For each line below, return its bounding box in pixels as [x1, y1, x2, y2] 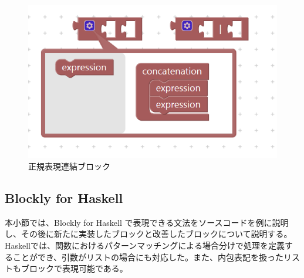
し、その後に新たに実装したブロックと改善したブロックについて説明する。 [5, 228, 292, 240]
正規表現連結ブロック [28, 160, 110, 172]
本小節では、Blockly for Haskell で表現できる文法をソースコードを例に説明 [5, 216, 289, 228]
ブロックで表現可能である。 [21, 262, 128, 274]
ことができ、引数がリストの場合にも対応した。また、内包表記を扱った [12, 250, 284, 263]
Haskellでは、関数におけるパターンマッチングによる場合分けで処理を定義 [5, 239, 285, 252]
